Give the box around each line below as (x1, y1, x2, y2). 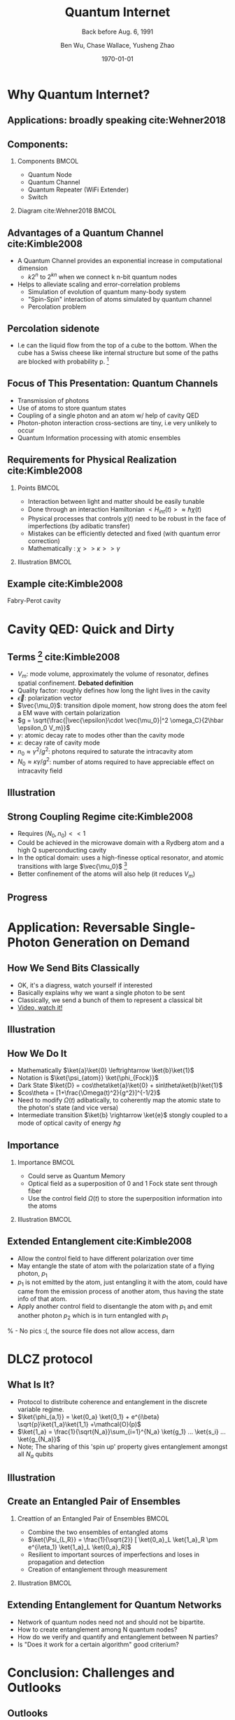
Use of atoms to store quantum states (17, 404, 127, 412)
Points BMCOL (17, 484, 60, 492)
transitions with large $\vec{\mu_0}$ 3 (17, 861, 127, 870)
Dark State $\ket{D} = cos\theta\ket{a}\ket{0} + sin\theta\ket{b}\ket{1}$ (17, 1081, 223, 1090)
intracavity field (17, 766, 63, 775)
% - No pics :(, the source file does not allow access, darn (7, 1326, 175, 1335)
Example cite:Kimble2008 (7, 578, 124, 589)
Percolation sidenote (7, 323, 100, 334)
